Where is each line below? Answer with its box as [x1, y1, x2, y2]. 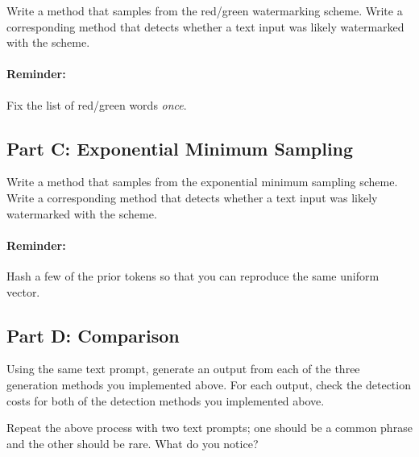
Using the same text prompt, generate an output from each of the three [6, 360, 360, 377]
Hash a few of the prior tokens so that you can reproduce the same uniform [6, 267, 380, 284]
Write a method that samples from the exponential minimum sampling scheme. [6, 173, 398, 190]
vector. [6, 283, 40, 300]
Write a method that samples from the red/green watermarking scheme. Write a [6, 2, 403, 19]
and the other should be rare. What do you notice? [6, 434, 259, 451]
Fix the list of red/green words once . [6, 96, 187, 113]
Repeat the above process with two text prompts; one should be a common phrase [6, 419, 413, 436]
